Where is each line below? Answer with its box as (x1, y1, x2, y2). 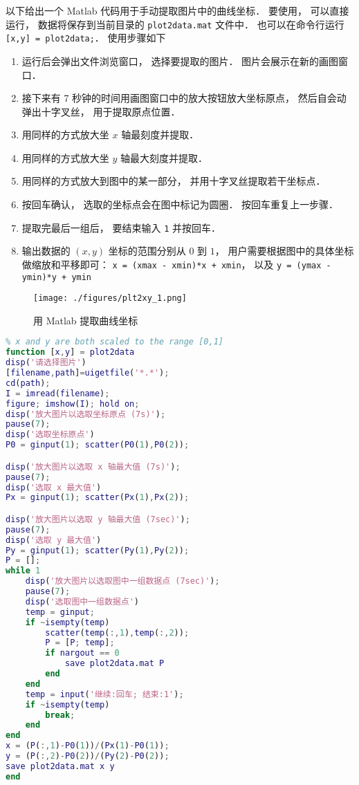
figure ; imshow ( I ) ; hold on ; (6, 398, 140, 409)
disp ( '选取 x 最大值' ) (6, 482, 102, 492)
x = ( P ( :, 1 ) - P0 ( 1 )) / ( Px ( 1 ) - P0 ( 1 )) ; (6, 741, 169, 751)
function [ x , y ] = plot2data (6, 347, 135, 358)
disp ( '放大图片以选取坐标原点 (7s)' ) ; (6, 409, 166, 419)
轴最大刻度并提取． (120, 150, 208, 165)
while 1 (6, 566, 41, 576)
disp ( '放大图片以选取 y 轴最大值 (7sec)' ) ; (6, 514, 190, 524)
